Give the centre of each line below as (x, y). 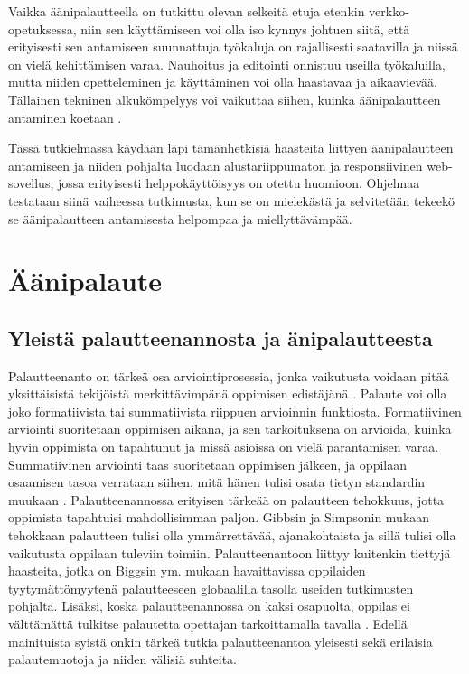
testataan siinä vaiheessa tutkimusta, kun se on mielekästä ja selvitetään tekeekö (232, 200)
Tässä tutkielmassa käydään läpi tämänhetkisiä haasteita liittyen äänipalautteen (231, 148)
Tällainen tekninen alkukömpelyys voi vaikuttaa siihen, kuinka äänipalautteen (225, 99)
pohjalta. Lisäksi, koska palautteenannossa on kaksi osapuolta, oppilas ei (209, 606)
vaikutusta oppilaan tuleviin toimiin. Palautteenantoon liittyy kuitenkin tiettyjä (230, 552)
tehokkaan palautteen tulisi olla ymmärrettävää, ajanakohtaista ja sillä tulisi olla (232, 535)
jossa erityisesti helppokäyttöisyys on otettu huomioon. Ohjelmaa (239, 183)
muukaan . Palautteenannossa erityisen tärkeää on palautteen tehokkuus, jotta (226, 499)
